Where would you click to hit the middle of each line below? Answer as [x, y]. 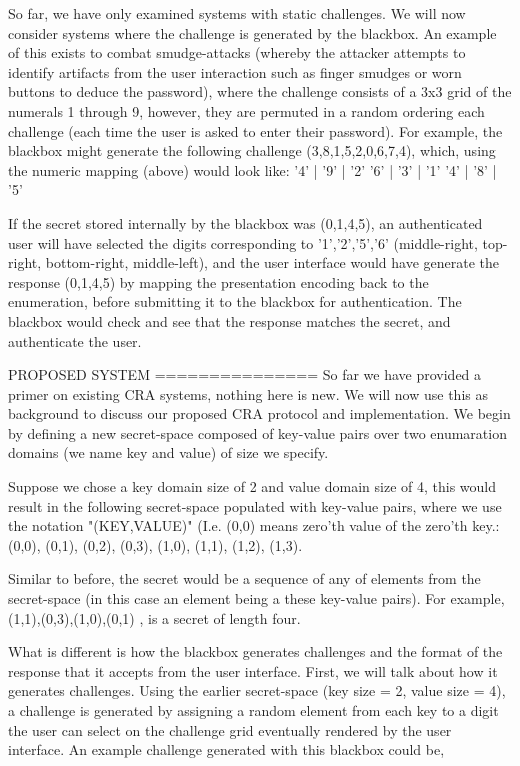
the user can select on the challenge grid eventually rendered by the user [230, 729]
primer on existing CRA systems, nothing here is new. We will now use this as [248, 393]
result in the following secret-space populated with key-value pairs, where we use [255, 505]
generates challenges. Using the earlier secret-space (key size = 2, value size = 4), [257, 690]
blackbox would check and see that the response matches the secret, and [229, 320]
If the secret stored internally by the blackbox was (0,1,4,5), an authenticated [245, 222]
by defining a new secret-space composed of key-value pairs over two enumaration [257, 432]
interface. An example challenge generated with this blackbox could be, [226, 749]
